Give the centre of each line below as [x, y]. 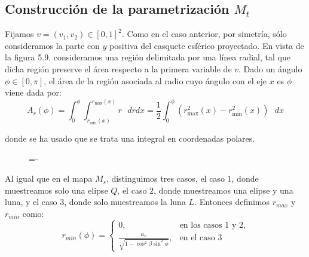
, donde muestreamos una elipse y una [224, 190]
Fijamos [19, 34]
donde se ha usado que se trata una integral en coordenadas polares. [130, 138]
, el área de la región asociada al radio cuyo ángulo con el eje [155, 80]
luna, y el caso [31, 202]
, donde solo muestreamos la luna [125, 202]
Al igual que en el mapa [49, 178]
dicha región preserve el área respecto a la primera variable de [118, 68]
